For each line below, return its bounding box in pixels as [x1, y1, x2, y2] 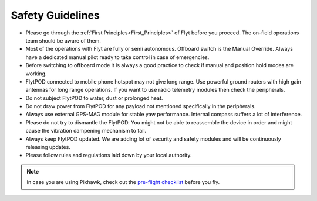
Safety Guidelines [11, 9, 100, 22]
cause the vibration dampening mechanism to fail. [25, 127, 147, 134]
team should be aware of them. [25, 37, 101, 44]
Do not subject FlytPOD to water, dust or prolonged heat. [25, 94, 163, 102]
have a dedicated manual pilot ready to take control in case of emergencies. [25, 53, 210, 61]
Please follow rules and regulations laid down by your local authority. [25, 152, 192, 159]
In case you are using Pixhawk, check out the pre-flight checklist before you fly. [26, 179, 220, 186]
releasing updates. [25, 144, 70, 151]
